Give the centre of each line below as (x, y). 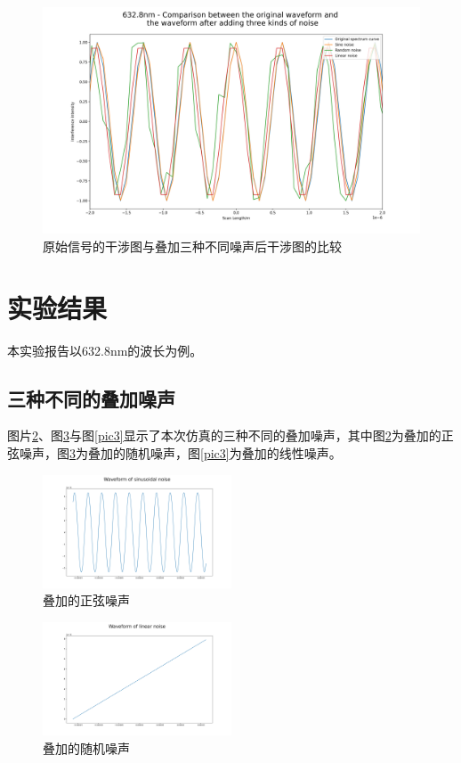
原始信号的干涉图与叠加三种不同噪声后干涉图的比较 (192, 246)
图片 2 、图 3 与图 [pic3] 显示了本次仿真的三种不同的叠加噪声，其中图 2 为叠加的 (224, 435)
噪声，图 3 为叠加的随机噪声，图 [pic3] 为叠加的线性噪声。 (180, 452)
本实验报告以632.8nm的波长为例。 (105, 350)
